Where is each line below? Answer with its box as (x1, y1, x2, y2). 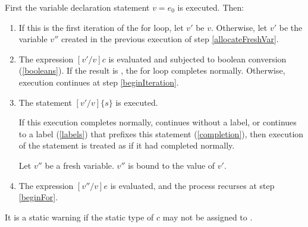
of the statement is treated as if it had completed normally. (18, 139, 235, 152)
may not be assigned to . (162, 210, 253, 223)
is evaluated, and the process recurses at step (110, 179, 275, 191)
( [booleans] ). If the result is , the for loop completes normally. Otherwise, (18, 64, 285, 77)
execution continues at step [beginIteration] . (18, 75, 179, 88)
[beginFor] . (18, 191, 58, 203)
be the (279, 21, 303, 33)
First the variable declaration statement (5, 1, 150, 13)
